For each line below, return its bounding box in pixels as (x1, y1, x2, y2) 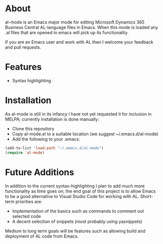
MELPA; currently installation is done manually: (5, 116, 99, 122)
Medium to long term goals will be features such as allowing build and (5, 228, 145, 234)
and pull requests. (5, 44, 41, 50)
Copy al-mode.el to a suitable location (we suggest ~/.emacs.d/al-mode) (12, 131, 159, 137)
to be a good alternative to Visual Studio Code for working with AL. (5, 193, 140, 199)
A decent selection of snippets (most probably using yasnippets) (12, 219, 143, 224)
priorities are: (15, 198, 42, 204)
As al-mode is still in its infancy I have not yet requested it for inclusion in (5, 111, 152, 117)
